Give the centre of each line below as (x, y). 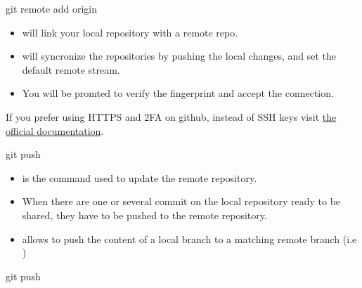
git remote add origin (51, 8)
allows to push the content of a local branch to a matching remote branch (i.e (189, 238)
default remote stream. (71, 69)
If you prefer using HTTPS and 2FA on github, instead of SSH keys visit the (171, 116)
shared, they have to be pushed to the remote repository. (144, 215)
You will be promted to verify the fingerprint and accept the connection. (178, 93)
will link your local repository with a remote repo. (130, 32)
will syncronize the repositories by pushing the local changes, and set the (179, 56)
